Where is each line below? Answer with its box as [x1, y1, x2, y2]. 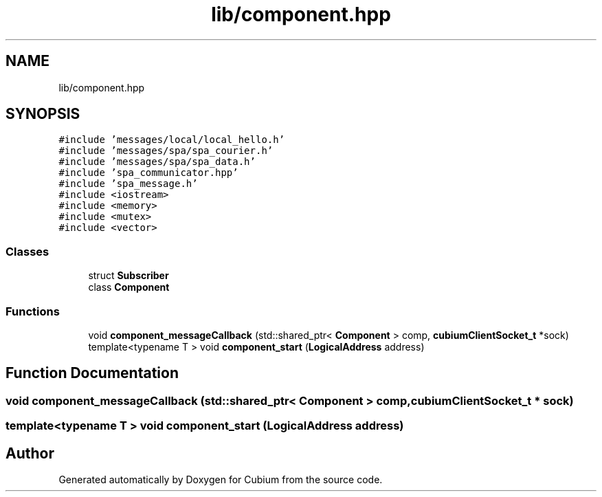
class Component [88, 281, 170, 294]
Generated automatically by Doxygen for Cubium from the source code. [58, 474, 383, 485]
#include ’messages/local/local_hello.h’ [58, 134, 285, 146]
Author [5, 444, 54, 462]
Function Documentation [5, 364, 179, 382]
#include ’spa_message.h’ [58, 178, 198, 190]
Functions [5, 304, 60, 318]
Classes [5, 244, 49, 258]
